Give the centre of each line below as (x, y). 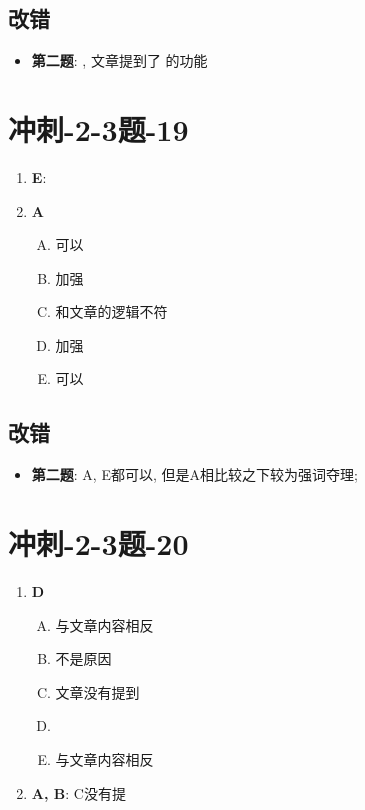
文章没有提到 (97, 691)
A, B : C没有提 (78, 792)
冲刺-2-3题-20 (98, 543)
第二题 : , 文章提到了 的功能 (119, 60)
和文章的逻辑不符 (111, 311)
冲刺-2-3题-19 (98, 128)
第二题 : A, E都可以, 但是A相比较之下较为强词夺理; (194, 474)
